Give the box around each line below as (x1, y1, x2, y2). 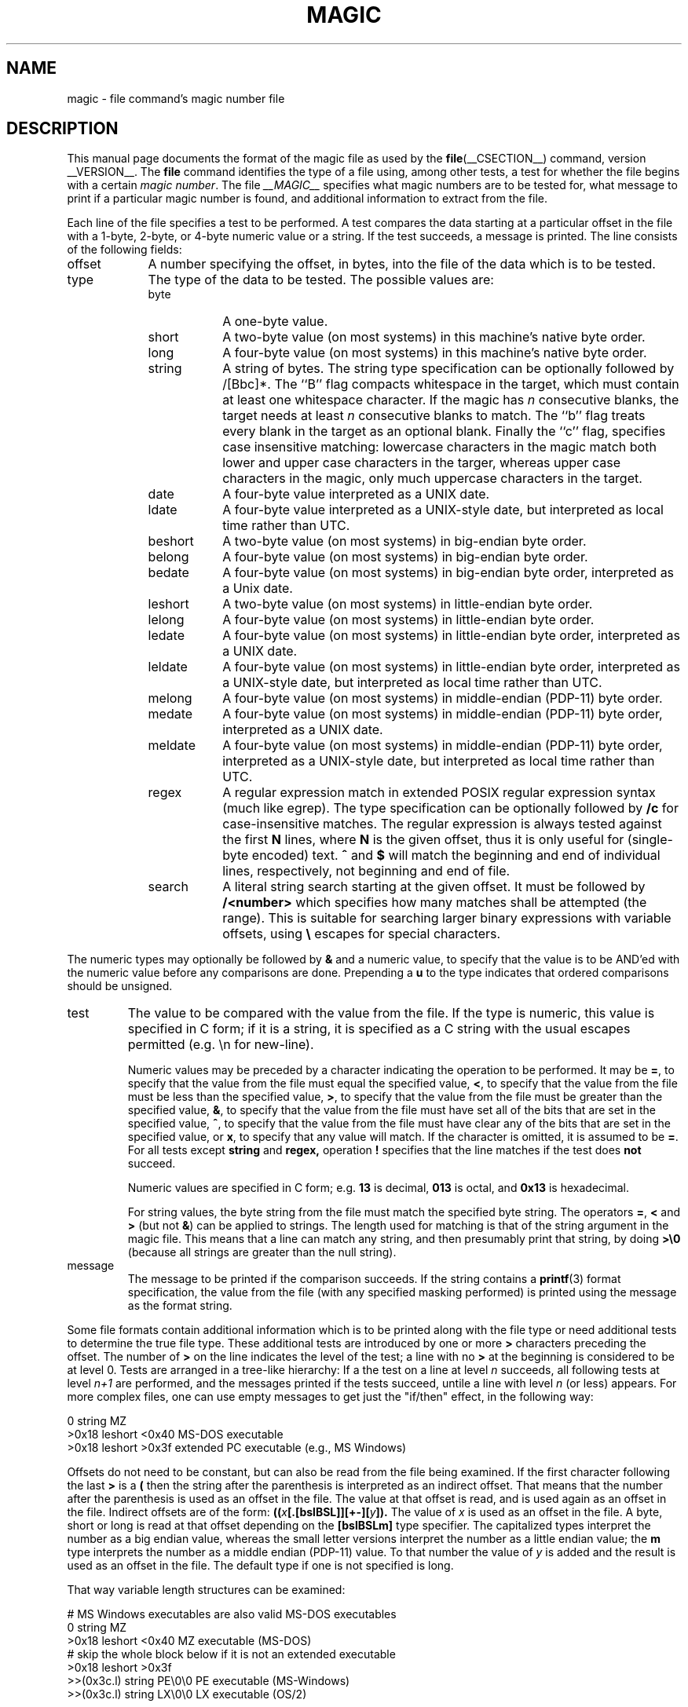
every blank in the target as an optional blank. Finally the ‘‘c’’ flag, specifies (222, 423, 666, 440)
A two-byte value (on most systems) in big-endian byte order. (222, 533, 587, 550)
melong (148, 690, 192, 707)
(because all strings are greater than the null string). (127, 1245, 397, 1259)
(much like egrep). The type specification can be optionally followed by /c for (222, 800, 679, 817)
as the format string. (127, 1299, 232, 1313)
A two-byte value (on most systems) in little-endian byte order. (222, 596, 593, 612)
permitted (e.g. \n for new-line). (127, 1036, 314, 1053)
